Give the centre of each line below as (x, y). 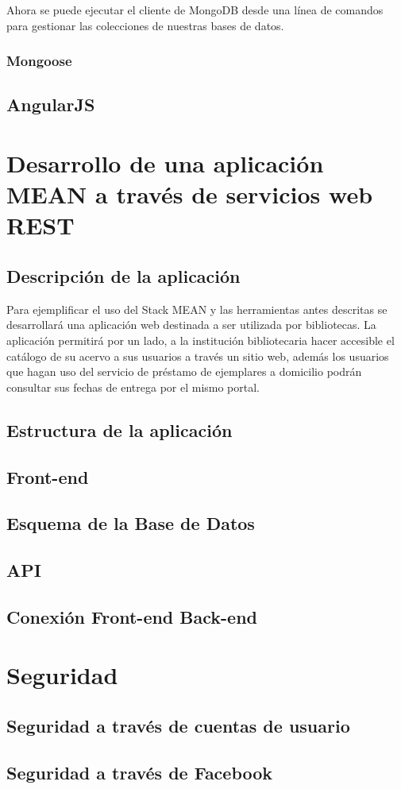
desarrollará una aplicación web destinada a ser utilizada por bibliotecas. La (191, 325)
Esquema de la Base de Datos (131, 523)
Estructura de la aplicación (120, 429)
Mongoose (39, 61)
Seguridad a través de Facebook (140, 772)
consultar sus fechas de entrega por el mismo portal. (133, 387)
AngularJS (51, 104)
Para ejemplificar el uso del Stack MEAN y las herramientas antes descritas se (197, 309)
